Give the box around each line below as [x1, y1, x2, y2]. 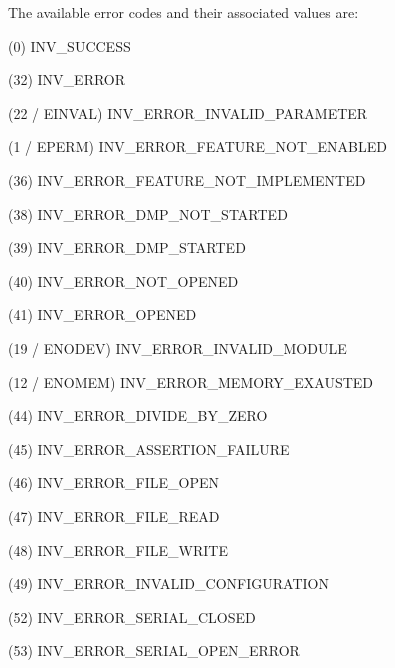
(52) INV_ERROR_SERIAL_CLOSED [8, 606, 256, 627]
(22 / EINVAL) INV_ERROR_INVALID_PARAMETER [8, 102, 368, 123]
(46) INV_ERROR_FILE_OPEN [8, 472, 219, 493]
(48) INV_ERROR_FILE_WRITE [8, 539, 228, 560]
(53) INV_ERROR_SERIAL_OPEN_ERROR [8, 640, 300, 661]
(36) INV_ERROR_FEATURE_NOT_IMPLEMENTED [8, 169, 366, 190]
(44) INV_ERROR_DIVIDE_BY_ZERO [8, 405, 268, 426]
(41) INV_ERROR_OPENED [8, 304, 197, 325]
